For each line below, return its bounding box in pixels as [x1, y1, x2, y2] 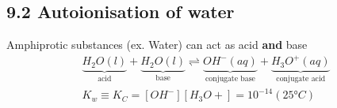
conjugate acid [276, 75, 326, 84]
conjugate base [205, 75, 255, 84]
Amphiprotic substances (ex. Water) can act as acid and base [6, 36, 308, 53]
